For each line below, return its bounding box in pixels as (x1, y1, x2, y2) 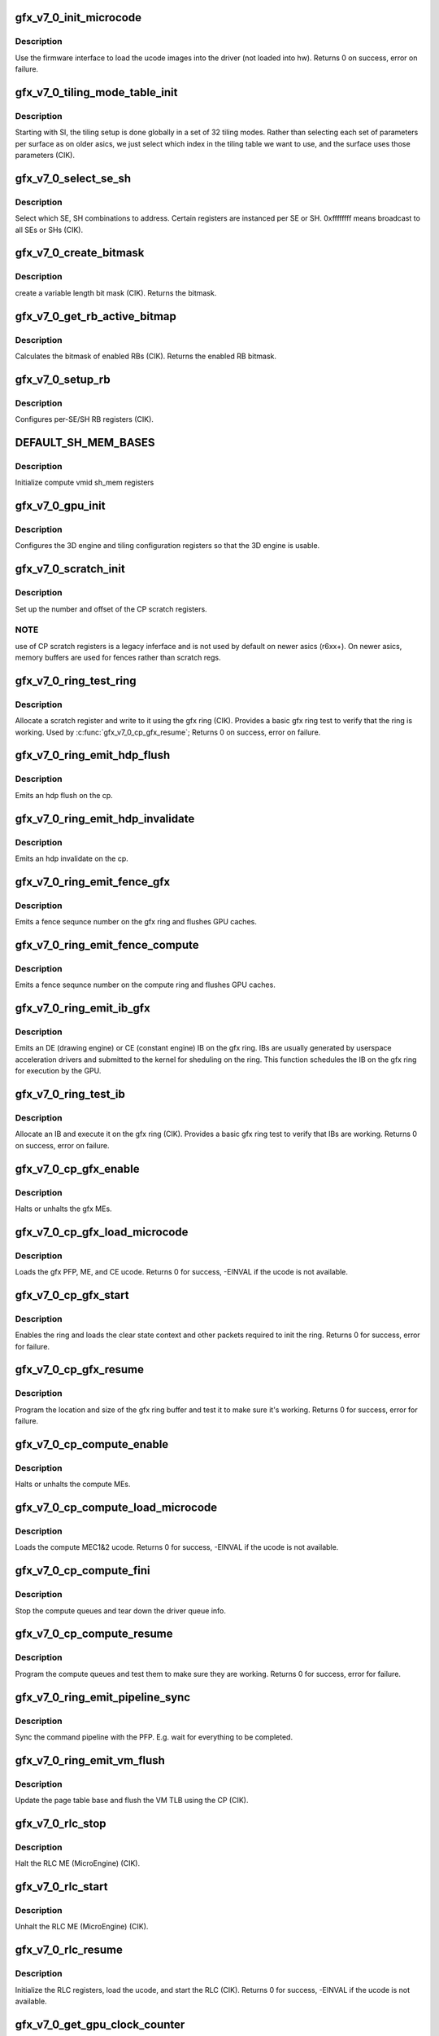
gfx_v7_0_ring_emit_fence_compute (15, 937, 199, 952)
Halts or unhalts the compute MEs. (15, 1479, 131, 1490)
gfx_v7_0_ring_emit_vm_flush (15, 1753, 166, 1767)
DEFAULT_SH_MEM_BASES (15, 436, 155, 450)
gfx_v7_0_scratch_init (15, 562, 125, 576)
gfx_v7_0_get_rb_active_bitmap (15, 309, 176, 323)
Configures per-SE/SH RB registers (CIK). (15, 415, 154, 424)
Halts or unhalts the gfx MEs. (15, 1204, 113, 1213)
